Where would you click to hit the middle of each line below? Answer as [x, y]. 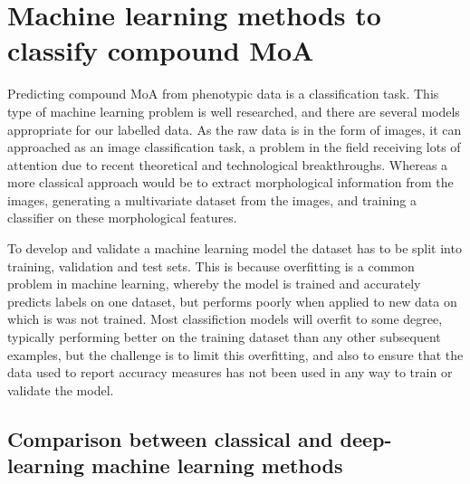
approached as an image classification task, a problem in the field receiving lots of [234, 147]
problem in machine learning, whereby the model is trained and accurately [214, 284]
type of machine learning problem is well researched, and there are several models [234, 111]
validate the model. [61, 389]
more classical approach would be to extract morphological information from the [230, 182]
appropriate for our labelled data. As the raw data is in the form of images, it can [235, 129]
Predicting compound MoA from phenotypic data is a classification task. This [223, 94]
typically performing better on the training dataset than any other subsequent [224, 337]
